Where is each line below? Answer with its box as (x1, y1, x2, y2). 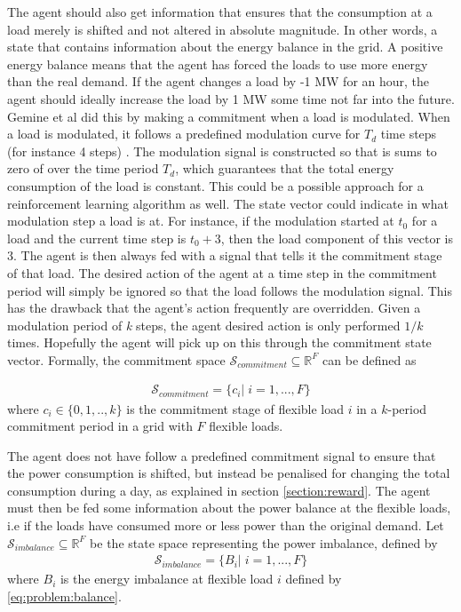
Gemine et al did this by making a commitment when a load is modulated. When (7, 107, 450, 125)
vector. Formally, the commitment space (7, 350, 226, 369)
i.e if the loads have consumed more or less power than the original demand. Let (7, 516, 444, 535)
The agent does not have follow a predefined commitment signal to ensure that (7, 446, 436, 465)
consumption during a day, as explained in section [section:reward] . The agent (7, 481, 431, 499)
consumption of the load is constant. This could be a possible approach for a (7, 176, 424, 195)
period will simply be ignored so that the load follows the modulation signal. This (7, 281, 453, 299)
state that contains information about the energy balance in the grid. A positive (7, 37, 443, 56)
